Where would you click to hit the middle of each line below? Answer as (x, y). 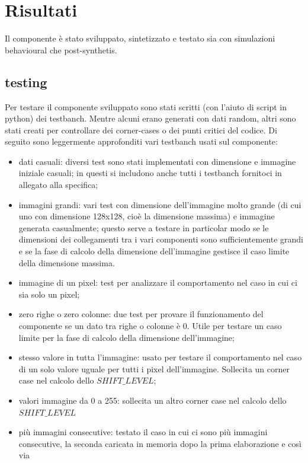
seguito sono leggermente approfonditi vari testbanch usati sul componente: (141, 141)
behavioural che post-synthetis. (61, 50)
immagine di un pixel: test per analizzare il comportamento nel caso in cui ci (158, 282)
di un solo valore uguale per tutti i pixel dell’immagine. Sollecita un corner (154, 368)
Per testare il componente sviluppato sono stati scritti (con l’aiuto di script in (146, 106)
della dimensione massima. (67, 262)
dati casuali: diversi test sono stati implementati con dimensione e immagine (157, 161)
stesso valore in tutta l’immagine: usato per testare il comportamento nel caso (160, 357)
